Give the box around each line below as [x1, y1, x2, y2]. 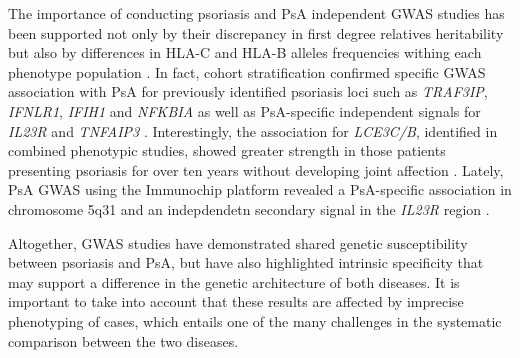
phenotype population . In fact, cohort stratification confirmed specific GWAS [8, 61, 486, 82]
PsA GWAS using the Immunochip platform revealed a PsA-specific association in [8, 179, 512, 200]
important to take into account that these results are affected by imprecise [8, 291, 464, 312]
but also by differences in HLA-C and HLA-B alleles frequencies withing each [8, 42, 482, 63]
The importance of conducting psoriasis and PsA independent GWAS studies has [8, 3, 505, 23]
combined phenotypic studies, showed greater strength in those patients [8, 140, 446, 161]
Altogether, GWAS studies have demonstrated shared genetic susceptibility [8, 232, 468, 253]
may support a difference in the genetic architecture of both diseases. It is [8, 271, 460, 292]
